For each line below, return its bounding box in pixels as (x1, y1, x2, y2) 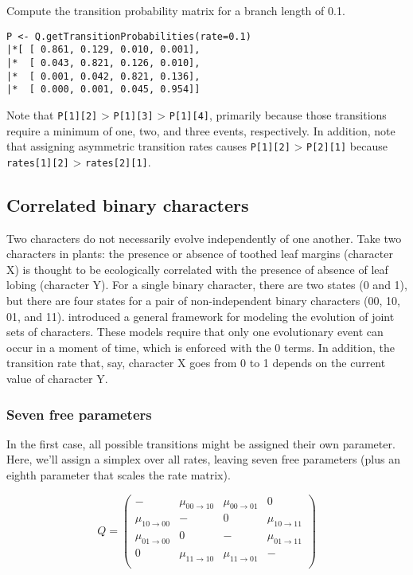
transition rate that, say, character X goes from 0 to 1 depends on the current (6, 354, 386, 371)
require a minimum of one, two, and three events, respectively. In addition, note (6, 122, 395, 139)
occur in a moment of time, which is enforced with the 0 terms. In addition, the (6, 338, 395, 355)
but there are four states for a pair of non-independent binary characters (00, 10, (6, 292, 400, 309)
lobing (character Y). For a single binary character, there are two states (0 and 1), (6, 276, 407, 293)
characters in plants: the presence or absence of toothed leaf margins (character (6, 245, 393, 262)
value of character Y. (6, 370, 108, 386)
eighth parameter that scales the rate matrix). (6, 466, 231, 483)
